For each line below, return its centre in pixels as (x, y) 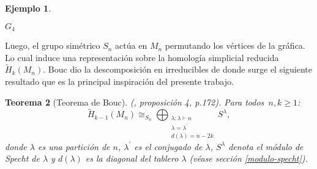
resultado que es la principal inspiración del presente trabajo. (119, 81)
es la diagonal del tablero (132, 158)
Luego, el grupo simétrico (53, 45)
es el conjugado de (168, 146)
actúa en (131, 45)
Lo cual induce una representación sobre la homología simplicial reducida (142, 57)
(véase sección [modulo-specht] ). (248, 158)
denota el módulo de (266, 146)
